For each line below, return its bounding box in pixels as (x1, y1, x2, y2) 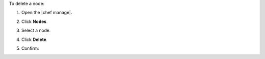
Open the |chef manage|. (21, 10, 72, 16)
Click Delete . (21, 37, 48, 42)
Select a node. (21, 27, 51, 34)
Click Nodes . (21, 19, 48, 24)
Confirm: (21, 45, 39, 51)
